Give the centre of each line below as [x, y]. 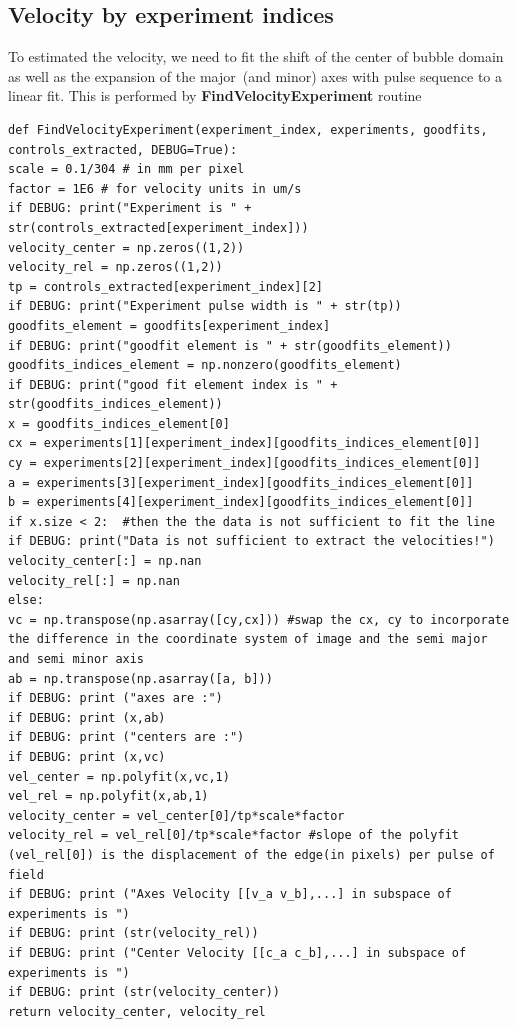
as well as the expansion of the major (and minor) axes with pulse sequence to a [255, 75]
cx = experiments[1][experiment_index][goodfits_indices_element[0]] [244, 443]
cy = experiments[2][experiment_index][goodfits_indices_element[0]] [244, 463]
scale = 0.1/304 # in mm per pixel [126, 169]
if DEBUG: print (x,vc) [87, 756]
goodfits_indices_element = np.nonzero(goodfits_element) [205, 365]
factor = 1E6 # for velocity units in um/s [155, 188]
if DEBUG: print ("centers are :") [126, 737]
